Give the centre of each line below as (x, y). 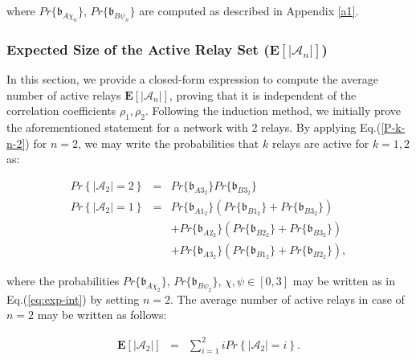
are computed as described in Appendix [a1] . (249, 10)
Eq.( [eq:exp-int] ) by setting (73, 299)
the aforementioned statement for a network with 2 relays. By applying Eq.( (194, 127)
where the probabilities (63, 281)
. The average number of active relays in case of (287, 299)
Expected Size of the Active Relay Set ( (138, 49)
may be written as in (344, 281)
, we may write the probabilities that (168, 143)
